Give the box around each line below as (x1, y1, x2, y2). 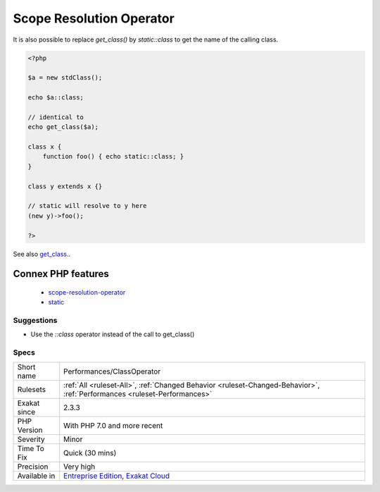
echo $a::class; (27, 94, 84, 102)
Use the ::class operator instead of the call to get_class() (30, 330, 195, 338)
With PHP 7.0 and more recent (63, 420, 163, 430)
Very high (63, 462, 96, 472)
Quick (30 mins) (63, 448, 117, 457)
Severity (17, 434, 45, 444)
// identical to (27, 113, 84, 121)
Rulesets (17, 384, 46, 394)
